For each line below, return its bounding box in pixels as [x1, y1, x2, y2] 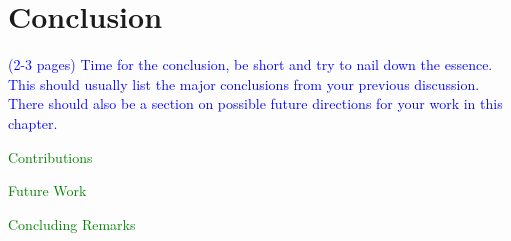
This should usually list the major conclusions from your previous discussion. [8, 73, 480, 94]
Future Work [8, 180, 87, 201]
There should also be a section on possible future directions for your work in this [8, 93, 503, 114]
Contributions [8, 146, 93, 167]
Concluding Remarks [8, 213, 136, 234]
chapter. [8, 112, 58, 133]
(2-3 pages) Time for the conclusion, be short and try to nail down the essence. [8, 54, 493, 75]
